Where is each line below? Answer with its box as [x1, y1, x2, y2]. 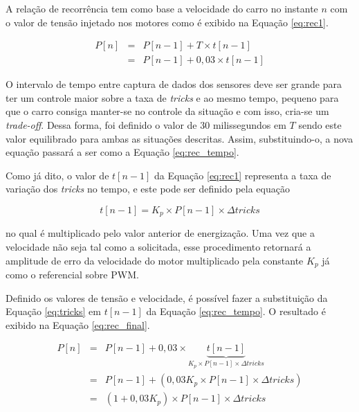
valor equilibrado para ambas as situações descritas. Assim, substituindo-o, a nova [6, 131, 353, 145]
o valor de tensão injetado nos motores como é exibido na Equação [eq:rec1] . [6, 15, 329, 29]
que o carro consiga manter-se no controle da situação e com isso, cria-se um [6, 104, 329, 118]
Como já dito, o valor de [6, 168, 109, 182]
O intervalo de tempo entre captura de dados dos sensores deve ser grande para [6, 77, 342, 91]
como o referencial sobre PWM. [6, 267, 139, 282]
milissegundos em [212, 118, 286, 132]
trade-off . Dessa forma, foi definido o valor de [6, 118, 197, 132]
